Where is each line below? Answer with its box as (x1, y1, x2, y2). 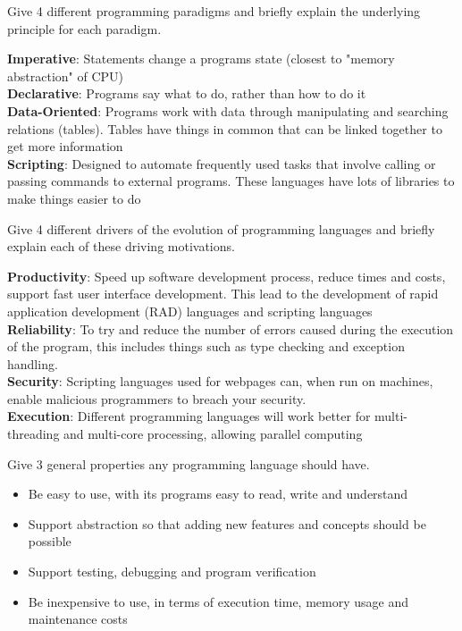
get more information (7, 137, 123, 156)
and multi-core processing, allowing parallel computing (63, 425, 363, 443)
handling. (7, 354, 58, 373)
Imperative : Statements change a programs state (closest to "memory (7, 49, 395, 68)
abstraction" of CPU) (7, 66, 124, 85)
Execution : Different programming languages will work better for (7, 407, 371, 425)
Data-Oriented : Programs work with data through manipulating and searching (7, 101, 449, 120)
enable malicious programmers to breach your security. (7, 389, 307, 408)
